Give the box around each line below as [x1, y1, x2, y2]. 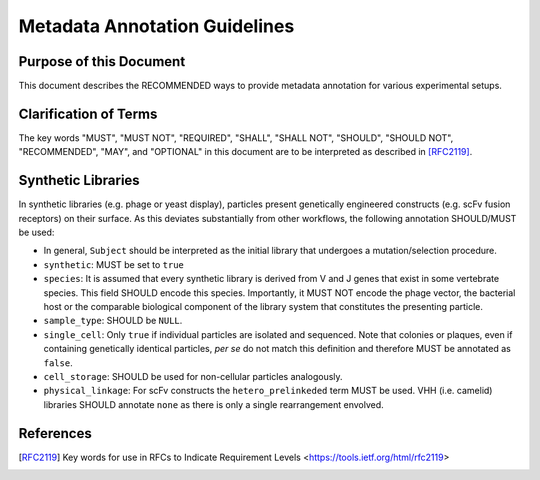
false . [43, 356, 74, 369]
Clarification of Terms [18, 105, 158, 122]
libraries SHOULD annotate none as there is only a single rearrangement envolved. [43, 398, 384, 410]
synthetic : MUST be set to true [43, 258, 185, 270]
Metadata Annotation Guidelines [18, 15, 295, 37]
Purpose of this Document [18, 53, 186, 70]
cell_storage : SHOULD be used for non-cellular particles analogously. [43, 370, 344, 382]
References [18, 425, 92, 442]
